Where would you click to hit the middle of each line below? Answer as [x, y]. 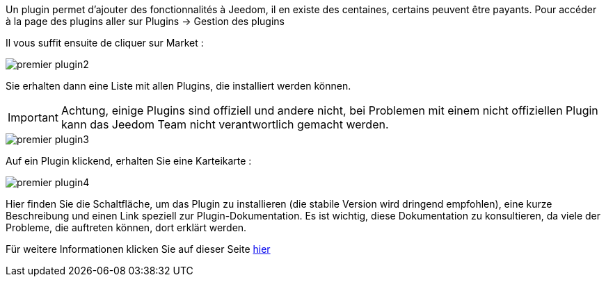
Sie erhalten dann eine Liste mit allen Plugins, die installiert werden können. [178, 86]
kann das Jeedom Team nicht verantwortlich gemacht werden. [225, 124]
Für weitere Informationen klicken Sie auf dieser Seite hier [138, 249]
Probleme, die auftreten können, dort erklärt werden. [126, 227]
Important [33, 117]
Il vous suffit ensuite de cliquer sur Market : [105, 43]
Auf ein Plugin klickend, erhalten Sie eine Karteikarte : [129, 161]
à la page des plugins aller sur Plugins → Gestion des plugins [145, 21]
